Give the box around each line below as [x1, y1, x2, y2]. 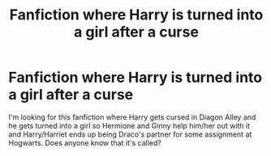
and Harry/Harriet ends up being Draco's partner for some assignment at [8, 129, 252, 139]
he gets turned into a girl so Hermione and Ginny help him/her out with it [8, 120, 250, 130]
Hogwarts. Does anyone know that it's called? [8, 137, 162, 147]
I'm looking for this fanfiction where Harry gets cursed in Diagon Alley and [8, 112, 256, 122]
